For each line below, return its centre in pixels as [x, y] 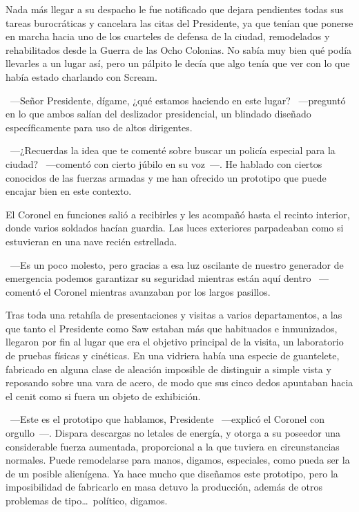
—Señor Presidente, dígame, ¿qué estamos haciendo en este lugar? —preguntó [178, 100]
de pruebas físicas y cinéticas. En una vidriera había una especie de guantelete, [173, 355]
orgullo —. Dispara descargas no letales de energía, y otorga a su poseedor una [173, 433]
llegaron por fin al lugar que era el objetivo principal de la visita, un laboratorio [175, 342]
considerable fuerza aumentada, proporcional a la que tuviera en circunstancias [173, 446]
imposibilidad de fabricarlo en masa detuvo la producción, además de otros [164, 487]
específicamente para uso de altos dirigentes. [99, 127]
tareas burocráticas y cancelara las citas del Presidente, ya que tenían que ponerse [179, 22]
